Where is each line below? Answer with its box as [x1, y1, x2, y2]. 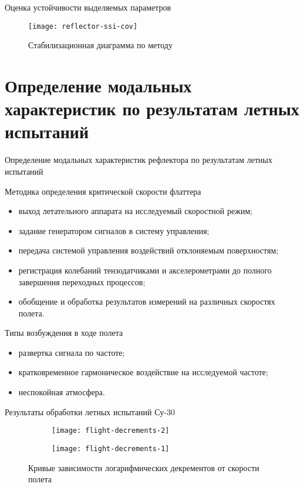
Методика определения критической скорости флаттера [5, 185, 201, 197]
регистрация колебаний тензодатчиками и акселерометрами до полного [18, 263, 272, 276]
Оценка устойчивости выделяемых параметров [5, 1, 171, 13]
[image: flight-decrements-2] [52, 426, 170, 435]
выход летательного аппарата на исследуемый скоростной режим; [18, 205, 253, 217]
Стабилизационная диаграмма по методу [28, 39, 173, 51]
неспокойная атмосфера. [18, 386, 105, 398]
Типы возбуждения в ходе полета [5, 326, 123, 339]
